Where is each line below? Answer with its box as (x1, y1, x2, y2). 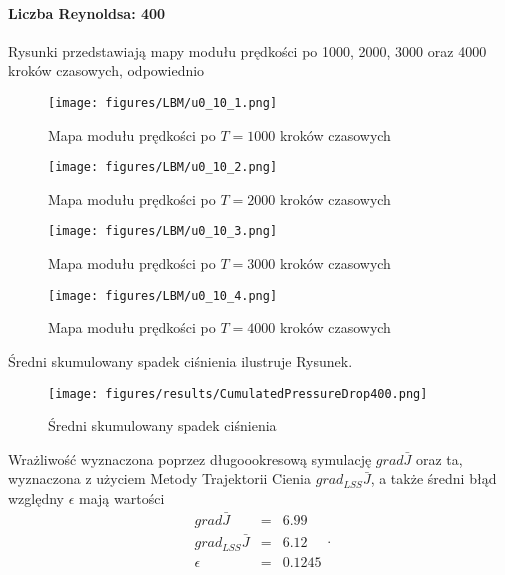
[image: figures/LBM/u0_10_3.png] (48, 224, 278, 239)
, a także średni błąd (370, 468, 497, 489)
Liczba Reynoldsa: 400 (8, 2, 166, 23)
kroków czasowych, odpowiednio (8, 60, 205, 81)
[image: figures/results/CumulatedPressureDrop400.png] (48, 386, 428, 401)
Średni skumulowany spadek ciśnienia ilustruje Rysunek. (8, 350, 353, 371)
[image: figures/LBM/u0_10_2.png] (48, 160, 278, 175)
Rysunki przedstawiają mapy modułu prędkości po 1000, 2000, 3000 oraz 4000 (8, 40, 487, 61)
